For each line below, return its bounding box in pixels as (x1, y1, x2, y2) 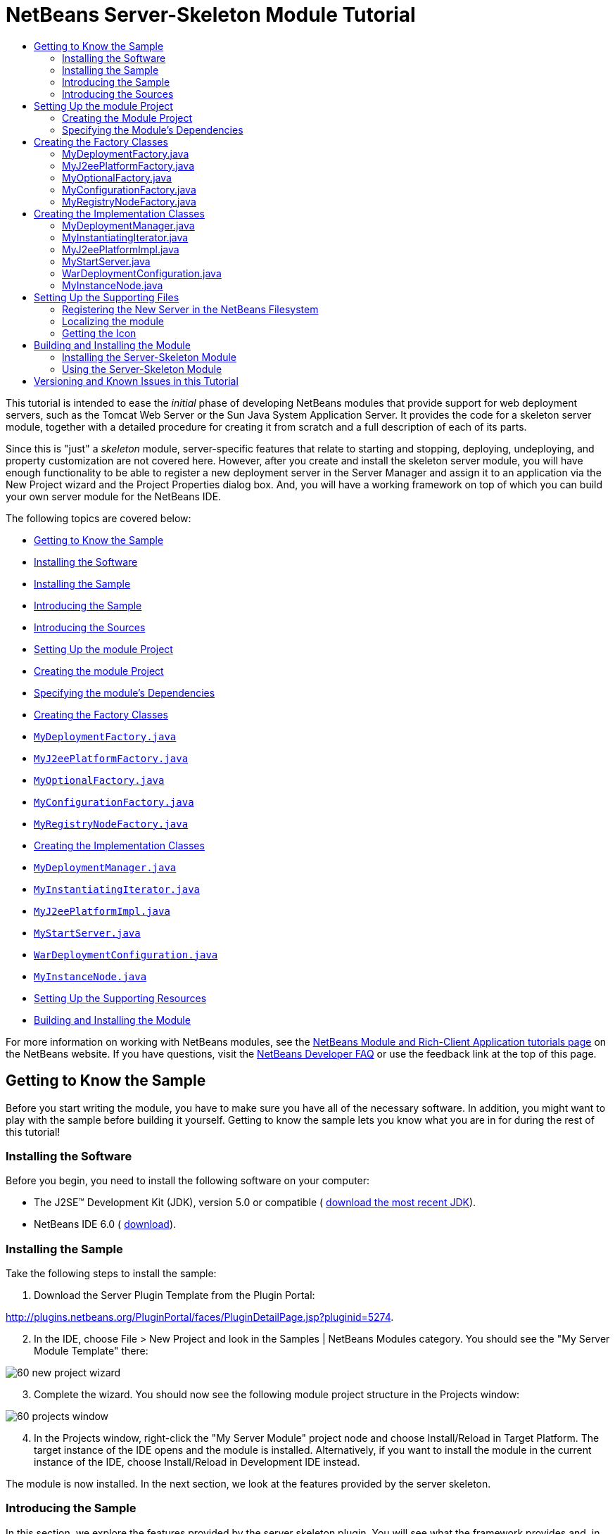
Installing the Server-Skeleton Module (62, 350, 236, 363)
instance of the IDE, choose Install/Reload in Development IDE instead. (34, 1456, 360, 1469)
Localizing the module (62, 315, 165, 327)
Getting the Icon (62, 327, 137, 339)
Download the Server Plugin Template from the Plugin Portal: (34, 1289, 315, 1302)
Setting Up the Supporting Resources (34, 991, 207, 1004)
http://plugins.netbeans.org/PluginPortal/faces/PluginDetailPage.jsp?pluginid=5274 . (6, 1311, 394, 1324)
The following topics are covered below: (6, 512, 191, 524)
